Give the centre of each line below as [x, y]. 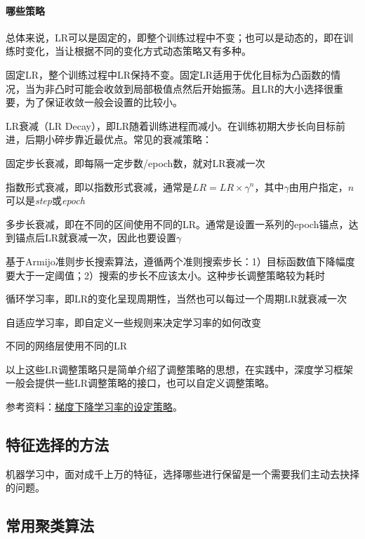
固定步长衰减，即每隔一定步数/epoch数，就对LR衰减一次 [135, 162]
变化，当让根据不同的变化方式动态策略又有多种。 [138, 51]
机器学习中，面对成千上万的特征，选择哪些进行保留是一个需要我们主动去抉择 [182, 473]
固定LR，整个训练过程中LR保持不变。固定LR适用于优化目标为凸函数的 [168, 74]
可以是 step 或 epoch [45, 200]
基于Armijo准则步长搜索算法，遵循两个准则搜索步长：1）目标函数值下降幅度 [180, 261]
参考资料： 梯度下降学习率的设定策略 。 [94, 407]
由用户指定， [318, 186]
